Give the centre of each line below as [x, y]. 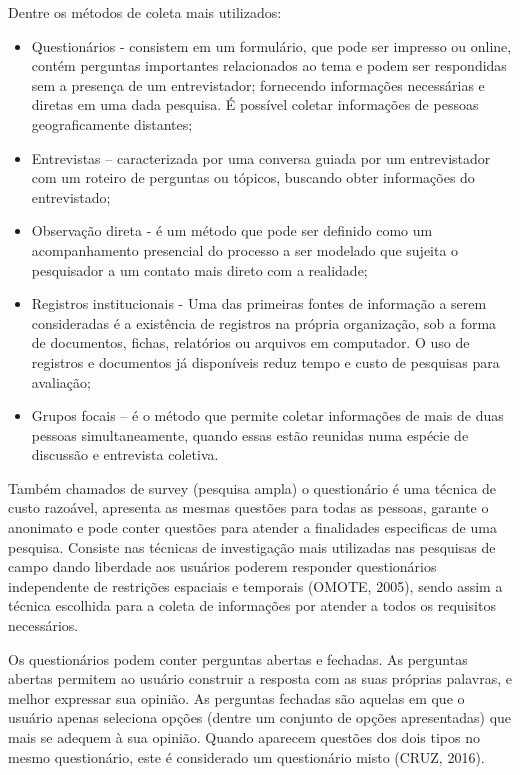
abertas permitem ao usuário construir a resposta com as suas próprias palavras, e [260, 678]
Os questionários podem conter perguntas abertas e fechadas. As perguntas [238, 658]
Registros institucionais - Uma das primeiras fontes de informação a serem [259, 303]
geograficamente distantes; [112, 123]
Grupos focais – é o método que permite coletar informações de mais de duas [267, 415]
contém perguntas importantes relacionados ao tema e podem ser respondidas [269, 65]
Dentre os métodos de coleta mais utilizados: [145, 12]
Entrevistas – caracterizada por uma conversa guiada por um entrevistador [261, 157]
